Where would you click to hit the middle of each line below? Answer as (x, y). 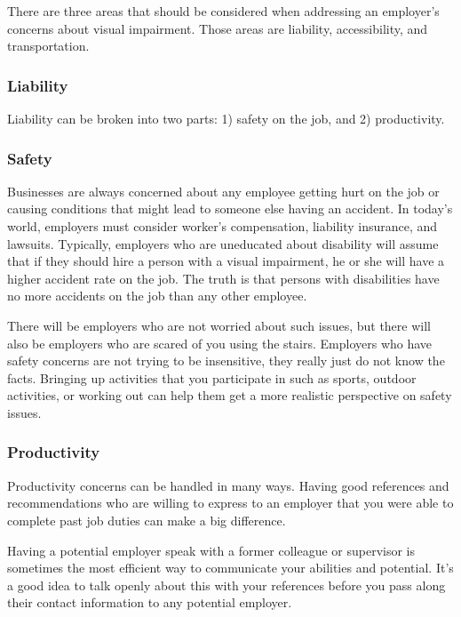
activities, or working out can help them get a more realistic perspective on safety (230, 395)
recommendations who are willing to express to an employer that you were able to (230, 503)
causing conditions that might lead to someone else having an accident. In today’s (230, 208)
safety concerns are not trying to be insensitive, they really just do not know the (226, 361)
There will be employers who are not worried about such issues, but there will (219, 325)
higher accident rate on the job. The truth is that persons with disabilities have (223, 278)
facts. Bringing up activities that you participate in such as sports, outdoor (212, 377)
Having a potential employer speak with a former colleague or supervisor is (211, 550)
